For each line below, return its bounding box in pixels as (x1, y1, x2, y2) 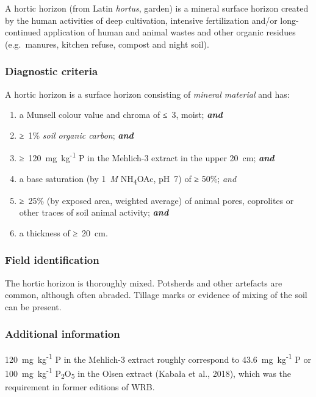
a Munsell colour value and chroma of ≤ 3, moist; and (19, 108, 223, 121)
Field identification (5, 252, 99, 268)
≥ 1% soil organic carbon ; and (19, 128, 134, 141)
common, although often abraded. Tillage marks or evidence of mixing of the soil (5, 288, 307, 301)
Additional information (5, 326, 120, 341)
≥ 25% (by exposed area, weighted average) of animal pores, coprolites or (19, 194, 294, 206)
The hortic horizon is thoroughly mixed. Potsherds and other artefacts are (5, 276, 282, 289)
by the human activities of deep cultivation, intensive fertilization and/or (5, 13, 278, 26)
